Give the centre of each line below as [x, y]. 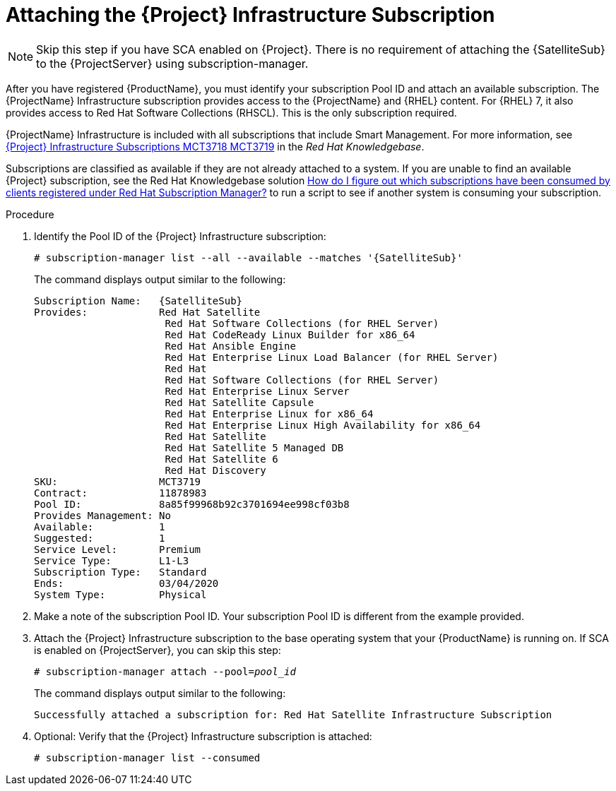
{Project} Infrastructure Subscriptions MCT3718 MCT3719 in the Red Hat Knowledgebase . [215, 146]
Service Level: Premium [118, 549]
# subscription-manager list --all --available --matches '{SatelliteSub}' [248, 257]
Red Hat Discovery [215, 470]
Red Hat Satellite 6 [221, 459]
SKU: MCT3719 [118, 481]
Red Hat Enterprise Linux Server [257, 391]
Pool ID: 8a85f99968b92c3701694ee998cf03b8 [192, 504]
